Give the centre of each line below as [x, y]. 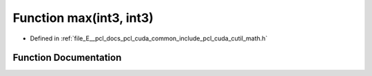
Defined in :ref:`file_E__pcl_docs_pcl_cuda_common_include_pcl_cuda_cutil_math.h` [149, 38]
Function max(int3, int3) [83, 18]
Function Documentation [67, 58]
